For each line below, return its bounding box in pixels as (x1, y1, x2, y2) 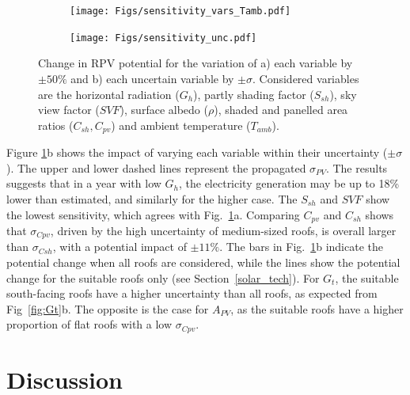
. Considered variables (252, 70, 359, 86)
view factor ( (38, 101, 100, 118)
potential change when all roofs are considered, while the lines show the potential (6, 254, 401, 271)
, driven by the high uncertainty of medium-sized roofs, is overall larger (50, 222, 397, 238)
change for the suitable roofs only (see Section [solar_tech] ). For (6, 269, 320, 286)
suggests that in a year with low (6, 175, 161, 192)
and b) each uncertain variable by (70, 70, 234, 86)
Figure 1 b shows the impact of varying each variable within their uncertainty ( (6, 144, 388, 161)
